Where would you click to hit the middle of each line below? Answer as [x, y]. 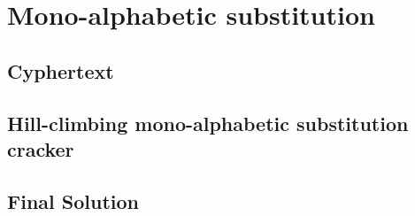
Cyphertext [61, 70]
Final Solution [73, 201]
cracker [41, 148]
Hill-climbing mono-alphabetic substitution [208, 123]
